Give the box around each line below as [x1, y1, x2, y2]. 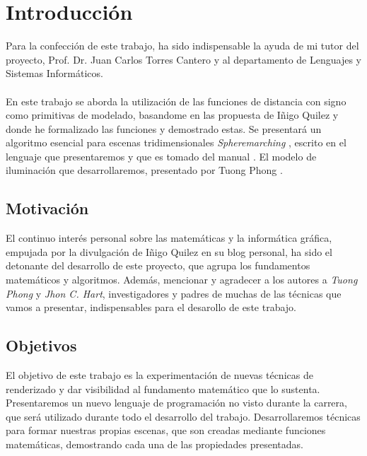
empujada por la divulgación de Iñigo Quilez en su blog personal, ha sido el [6, 244, 332, 259]
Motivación [6, 197, 89, 219]
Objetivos [6, 334, 77, 356]
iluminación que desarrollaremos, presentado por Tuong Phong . [6, 163, 283, 177]
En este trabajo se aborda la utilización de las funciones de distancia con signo [6, 93, 346, 108]
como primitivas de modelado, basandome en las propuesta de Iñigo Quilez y [6, 107, 339, 122]
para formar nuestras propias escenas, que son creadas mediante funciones [6, 423, 326, 438]
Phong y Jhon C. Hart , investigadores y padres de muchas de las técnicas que [6, 286, 342, 300]
